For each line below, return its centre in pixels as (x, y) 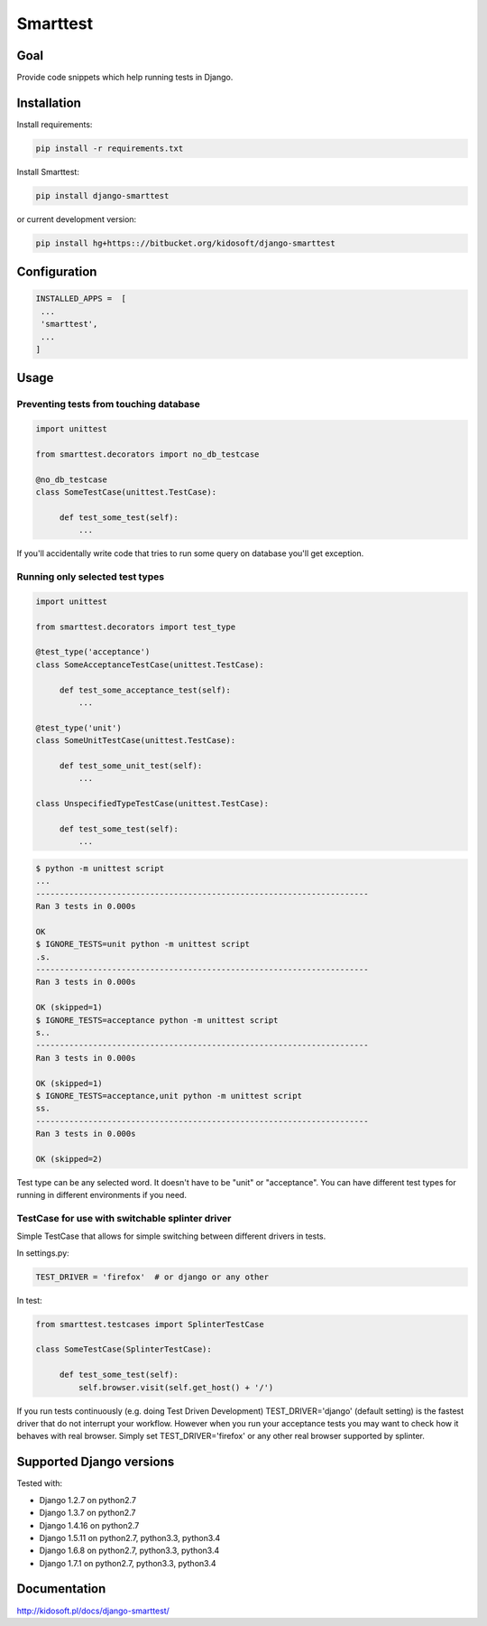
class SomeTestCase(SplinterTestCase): (124, 1349)
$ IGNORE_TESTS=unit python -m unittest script (142, 944)
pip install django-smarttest (102, 195)
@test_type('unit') (78, 728)
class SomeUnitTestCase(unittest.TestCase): (136, 741)
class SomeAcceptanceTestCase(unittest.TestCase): (150, 664)
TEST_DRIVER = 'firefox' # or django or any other (152, 1277)
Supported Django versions (96, 1462)
